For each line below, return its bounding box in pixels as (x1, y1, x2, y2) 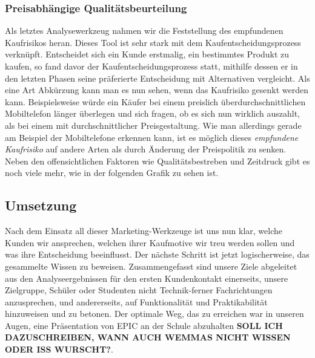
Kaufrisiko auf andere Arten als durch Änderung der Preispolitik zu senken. (5, 143, 287, 155)
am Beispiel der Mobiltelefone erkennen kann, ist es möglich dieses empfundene (5, 131, 299, 143)
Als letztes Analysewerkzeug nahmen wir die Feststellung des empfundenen (5, 24, 283, 37)
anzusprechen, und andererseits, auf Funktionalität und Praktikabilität (5, 295, 268, 308)
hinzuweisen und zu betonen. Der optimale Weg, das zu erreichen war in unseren (5, 307, 304, 320)
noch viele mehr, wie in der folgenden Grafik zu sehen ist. (5, 166, 219, 179)
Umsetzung (5, 196, 77, 215)
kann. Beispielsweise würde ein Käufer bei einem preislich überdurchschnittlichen (5, 95, 306, 108)
